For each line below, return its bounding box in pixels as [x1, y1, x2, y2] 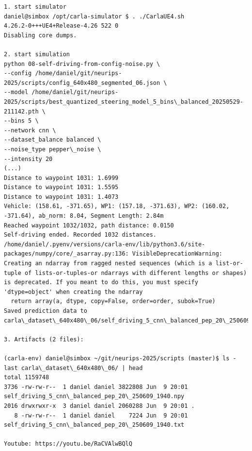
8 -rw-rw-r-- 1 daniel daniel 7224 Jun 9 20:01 [14, 412, 188, 419]
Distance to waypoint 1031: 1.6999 [4, 174, 119, 181]
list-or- [215, 260, 243, 267]
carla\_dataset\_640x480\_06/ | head [21, 364, 143, 371]
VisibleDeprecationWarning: [132, 250, 223, 258]
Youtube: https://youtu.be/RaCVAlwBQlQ [4, 440, 132, 448]
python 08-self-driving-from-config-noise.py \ [4, 60, 160, 67]
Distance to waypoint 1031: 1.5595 [4, 184, 119, 191]
